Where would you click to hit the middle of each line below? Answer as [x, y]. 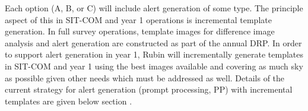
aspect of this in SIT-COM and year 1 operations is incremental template [138, 19]
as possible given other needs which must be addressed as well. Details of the [145, 77]
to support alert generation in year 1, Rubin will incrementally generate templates [154, 54]
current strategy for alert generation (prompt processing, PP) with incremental [149, 89]
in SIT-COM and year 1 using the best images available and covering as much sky [154, 66]
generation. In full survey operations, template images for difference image [140, 31]
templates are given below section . [69, 101]
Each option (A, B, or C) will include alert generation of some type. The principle [154, 8]
